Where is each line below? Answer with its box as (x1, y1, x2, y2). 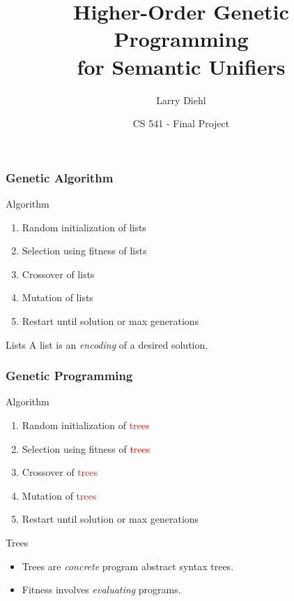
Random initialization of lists (22, 219, 146, 234)
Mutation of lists (22, 290, 93, 305)
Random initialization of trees (22, 417, 150, 432)
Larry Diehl (156, 92, 206, 107)
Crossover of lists (22, 266, 95, 281)
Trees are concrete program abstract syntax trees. (22, 558, 234, 573)
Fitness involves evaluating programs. (22, 582, 181, 597)
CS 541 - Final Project (132, 116, 230, 131)
